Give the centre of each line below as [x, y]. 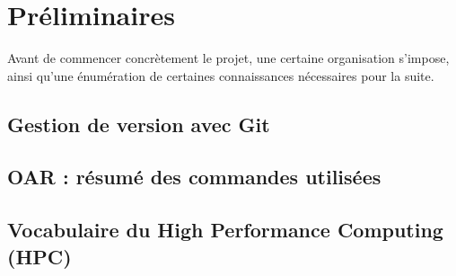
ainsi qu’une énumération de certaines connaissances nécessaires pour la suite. [221, 75]
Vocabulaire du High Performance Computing [225, 230]
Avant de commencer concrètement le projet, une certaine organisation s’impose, [228, 58]
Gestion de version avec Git [139, 124]
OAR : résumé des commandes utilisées [194, 177]
